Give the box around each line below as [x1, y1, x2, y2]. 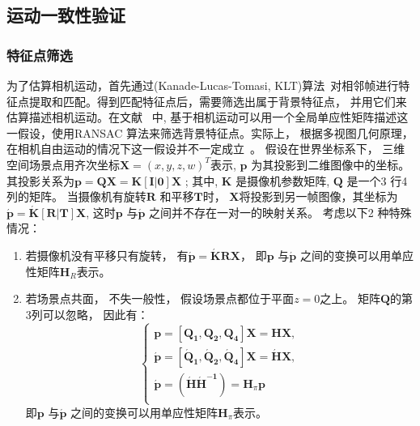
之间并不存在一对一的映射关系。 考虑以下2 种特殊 [149, 203, 412, 220]
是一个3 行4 [346, 172, 408, 189]
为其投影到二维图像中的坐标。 [251, 155, 410, 173]
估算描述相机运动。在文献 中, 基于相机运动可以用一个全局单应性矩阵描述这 [6, 109, 409, 126]
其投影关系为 [6, 172, 74, 189]
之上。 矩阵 [320, 290, 380, 307]
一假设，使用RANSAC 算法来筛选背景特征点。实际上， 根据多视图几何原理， [6, 124, 414, 141]
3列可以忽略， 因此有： [25, 305, 149, 322]
